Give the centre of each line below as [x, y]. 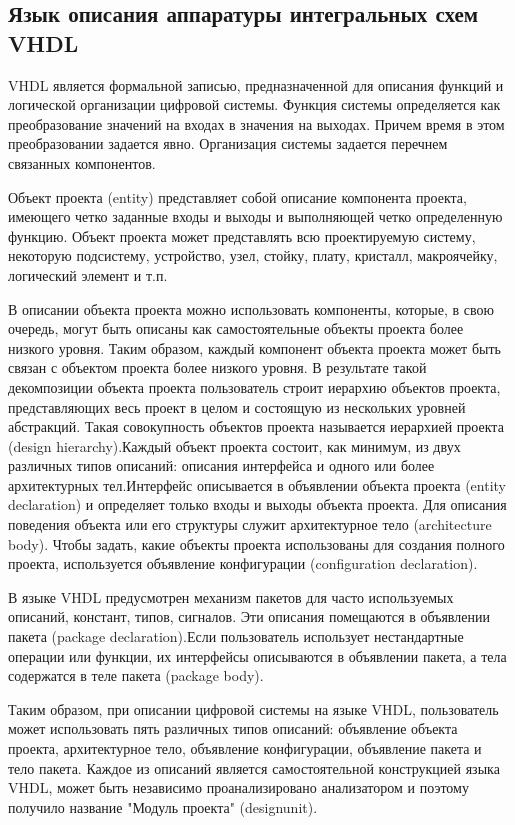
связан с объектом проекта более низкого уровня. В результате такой [217, 367]
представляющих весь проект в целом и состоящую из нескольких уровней [237, 406]
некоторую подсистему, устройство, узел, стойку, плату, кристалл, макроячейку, [253, 255]
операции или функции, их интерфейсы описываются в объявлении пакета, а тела [257, 655]
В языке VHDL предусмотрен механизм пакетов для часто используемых [231, 596]
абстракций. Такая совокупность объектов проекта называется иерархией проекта [256, 426]
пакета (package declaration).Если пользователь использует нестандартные [236, 636]
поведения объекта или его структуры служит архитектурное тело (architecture [250, 524]
